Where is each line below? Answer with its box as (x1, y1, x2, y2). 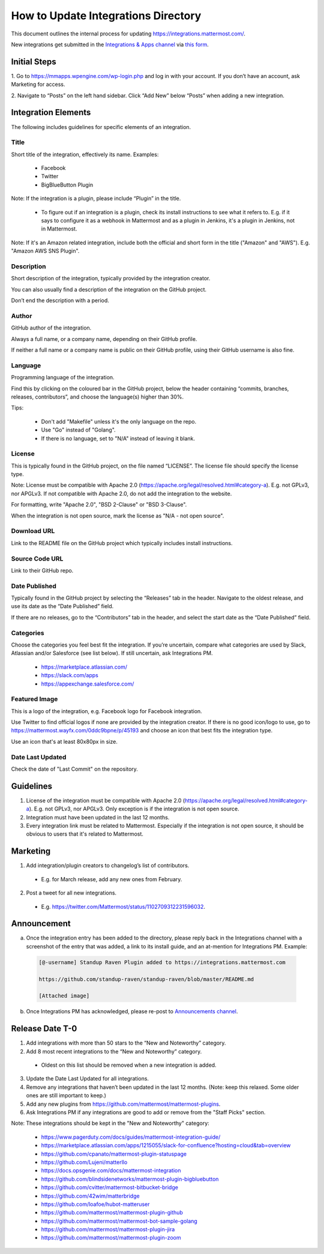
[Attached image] (38, 992, 90, 999)
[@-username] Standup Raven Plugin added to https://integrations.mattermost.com (38, 959, 286, 966)
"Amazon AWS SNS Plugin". (11, 247, 80, 255)
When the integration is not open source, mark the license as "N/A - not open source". (11, 512, 224, 519)
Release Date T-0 (11, 1023, 77, 1034)
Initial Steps (11, 56, 56, 67)
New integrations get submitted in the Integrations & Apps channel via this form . (11, 41, 209, 48)
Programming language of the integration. (11, 374, 115, 381)
